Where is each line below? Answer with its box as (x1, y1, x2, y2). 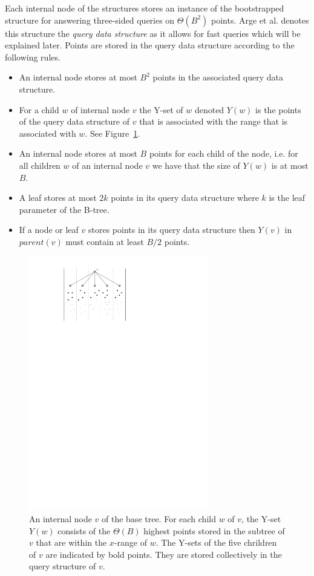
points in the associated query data (152, 71, 283, 83)
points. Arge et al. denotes (211, 13, 309, 26)
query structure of (29, 560, 96, 572)
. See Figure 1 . (85, 126, 140, 139)
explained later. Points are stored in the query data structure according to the (5, 39, 295, 51)
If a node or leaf (19, 223, 79, 236)
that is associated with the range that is (139, 115, 288, 128)
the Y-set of (139, 103, 183, 116)
